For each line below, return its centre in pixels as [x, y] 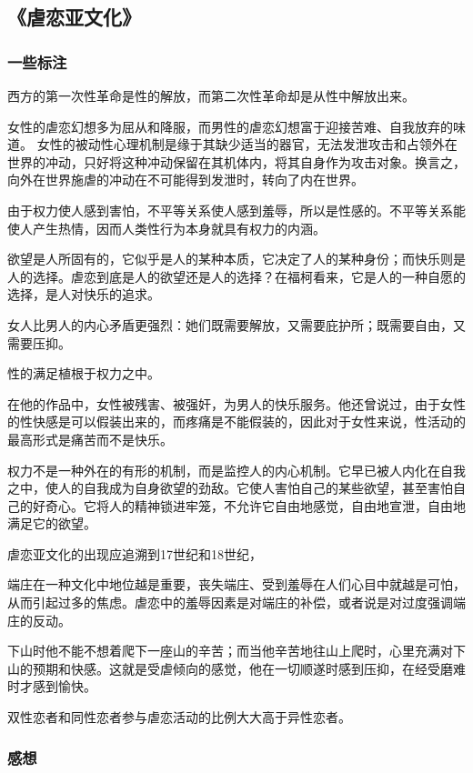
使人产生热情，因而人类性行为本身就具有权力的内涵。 [166, 228]
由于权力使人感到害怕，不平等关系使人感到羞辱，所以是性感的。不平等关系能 [236, 210]
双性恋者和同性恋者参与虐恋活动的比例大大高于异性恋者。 [179, 717]
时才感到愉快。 [52, 686]
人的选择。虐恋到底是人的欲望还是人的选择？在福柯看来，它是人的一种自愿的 [236, 276]
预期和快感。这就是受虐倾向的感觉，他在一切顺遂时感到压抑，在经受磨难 [249, 668]
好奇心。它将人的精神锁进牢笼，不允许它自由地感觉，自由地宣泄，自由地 [249, 505]
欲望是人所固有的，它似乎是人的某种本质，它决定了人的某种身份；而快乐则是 [236, 259]
